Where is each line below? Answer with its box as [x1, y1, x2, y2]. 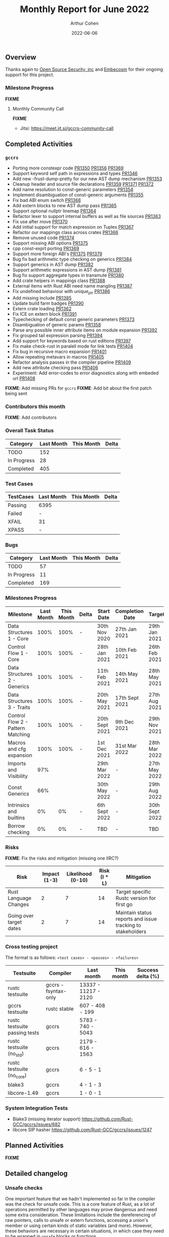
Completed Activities [5, 140, 73, 148]
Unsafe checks [5, 1185, 43, 1192]
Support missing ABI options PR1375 [12, 240, 89, 246]
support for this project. [5, 72, 54, 78]
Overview [5, 53, 37, 62]
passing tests [8, 1029, 39, 1036]
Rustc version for [115, 894, 156, 902]
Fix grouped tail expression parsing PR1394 [12, 332, 103, 339]
